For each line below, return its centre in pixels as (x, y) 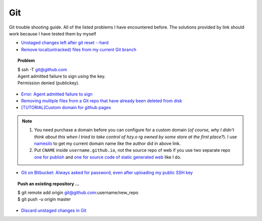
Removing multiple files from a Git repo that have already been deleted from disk (102, 101)
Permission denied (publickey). (49, 83)
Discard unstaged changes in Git (54, 210)
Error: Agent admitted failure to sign (57, 94)
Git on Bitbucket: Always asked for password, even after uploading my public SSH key (107, 173)
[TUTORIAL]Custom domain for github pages (66, 108)
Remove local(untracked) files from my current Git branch (79, 49)
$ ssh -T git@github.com (42, 69)
